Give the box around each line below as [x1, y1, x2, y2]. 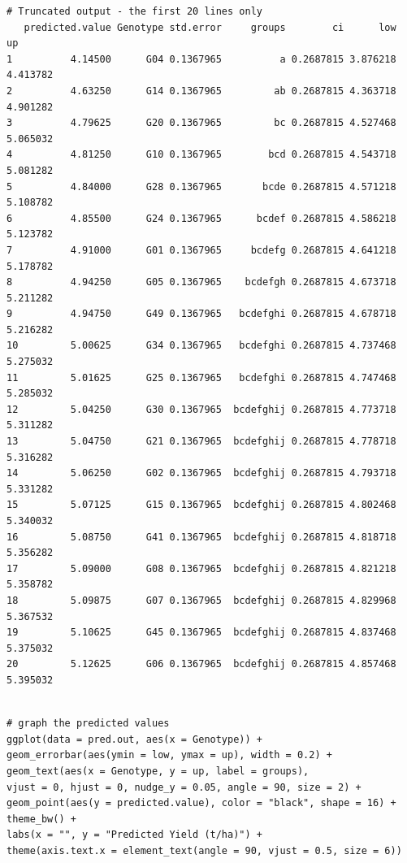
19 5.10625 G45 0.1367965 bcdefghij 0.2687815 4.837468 [6, 627, 396, 639]
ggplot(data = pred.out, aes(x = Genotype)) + [6, 733, 262, 745]
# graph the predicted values [6, 718, 170, 730]
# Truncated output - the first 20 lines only [6, 6, 262, 17]
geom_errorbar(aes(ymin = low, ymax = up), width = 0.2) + [6, 749, 332, 761]
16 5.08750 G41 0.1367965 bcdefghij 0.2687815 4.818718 [6, 531, 396, 543]
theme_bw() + [6, 813, 76, 825]
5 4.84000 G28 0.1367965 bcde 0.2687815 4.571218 [6, 180, 396, 193]
